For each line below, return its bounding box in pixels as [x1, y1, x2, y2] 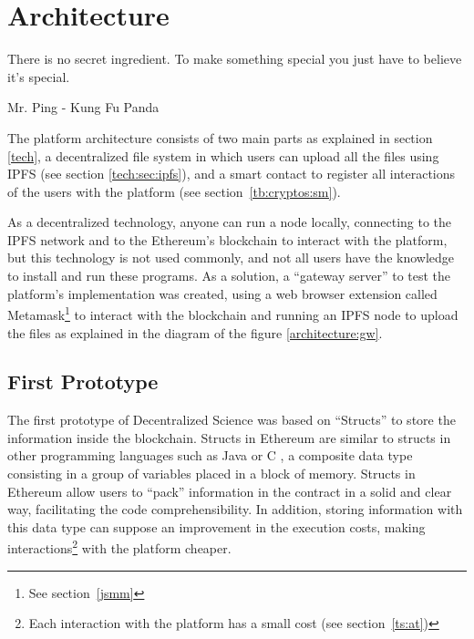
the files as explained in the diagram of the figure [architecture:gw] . [7, 323, 383, 342]
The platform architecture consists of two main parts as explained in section [7, 128, 433, 147]
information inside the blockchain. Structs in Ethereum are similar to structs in [7, 428, 451, 447]
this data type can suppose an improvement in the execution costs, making [7, 517, 426, 536]
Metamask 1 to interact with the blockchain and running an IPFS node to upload [7, 303, 459, 324]
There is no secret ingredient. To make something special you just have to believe [7, 49, 462, 68]
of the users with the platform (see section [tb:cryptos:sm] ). [7, 181, 341, 201]
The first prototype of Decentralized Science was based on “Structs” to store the [7, 410, 456, 429]
